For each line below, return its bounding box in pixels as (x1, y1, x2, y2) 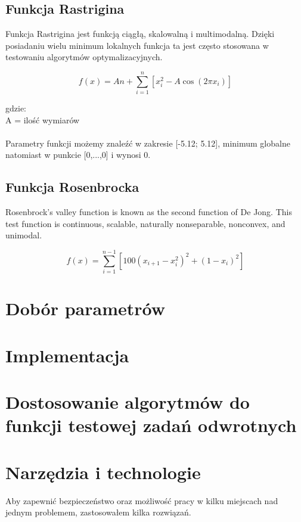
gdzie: (5, 102, 26, 114)
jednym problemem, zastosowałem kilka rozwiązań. (5, 506, 191, 518)
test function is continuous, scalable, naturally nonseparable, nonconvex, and (5, 217, 286, 229)
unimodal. (5, 229, 42, 241)
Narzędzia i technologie (5, 459, 201, 484)
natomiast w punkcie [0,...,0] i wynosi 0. (5, 148, 151, 161)
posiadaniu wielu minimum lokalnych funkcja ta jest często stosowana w (5, 39, 269, 51)
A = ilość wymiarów (5, 113, 80, 126)
